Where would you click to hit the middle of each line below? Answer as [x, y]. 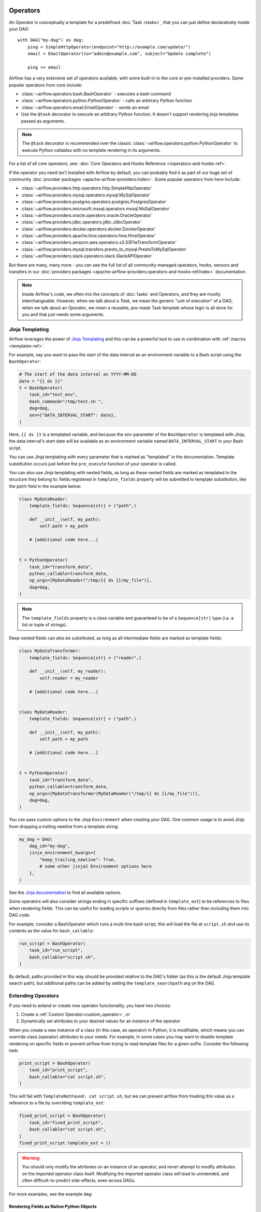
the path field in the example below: [45, 486]
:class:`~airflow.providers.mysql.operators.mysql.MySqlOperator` [86, 195]
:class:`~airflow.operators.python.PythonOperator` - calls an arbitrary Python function [106, 101]
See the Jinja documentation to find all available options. [65, 893]
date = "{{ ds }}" [41, 381]
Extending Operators [34, 996]
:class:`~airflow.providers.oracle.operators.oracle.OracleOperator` [87, 215]
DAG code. [20, 915]
